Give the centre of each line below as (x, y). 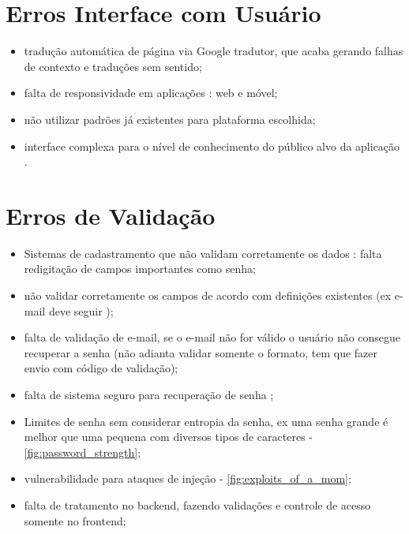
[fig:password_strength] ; (83, 452)
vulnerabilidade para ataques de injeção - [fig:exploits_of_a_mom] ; (188, 478)
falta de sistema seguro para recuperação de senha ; (149, 394)
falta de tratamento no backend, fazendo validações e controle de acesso (197, 504)
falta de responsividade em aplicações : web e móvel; (151, 93)
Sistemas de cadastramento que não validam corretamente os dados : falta (203, 253)
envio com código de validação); (101, 368)
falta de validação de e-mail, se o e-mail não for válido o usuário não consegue (212, 337)
